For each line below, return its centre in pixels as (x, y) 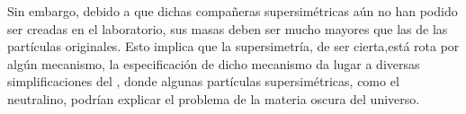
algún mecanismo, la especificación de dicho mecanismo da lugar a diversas (214, 63)
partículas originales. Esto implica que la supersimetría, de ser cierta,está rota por (233, 46)
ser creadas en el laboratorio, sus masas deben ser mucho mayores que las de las (228, 28)
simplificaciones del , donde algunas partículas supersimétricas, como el (203, 81)
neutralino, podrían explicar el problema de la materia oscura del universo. (214, 98)
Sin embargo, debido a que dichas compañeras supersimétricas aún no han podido (233, 11)
